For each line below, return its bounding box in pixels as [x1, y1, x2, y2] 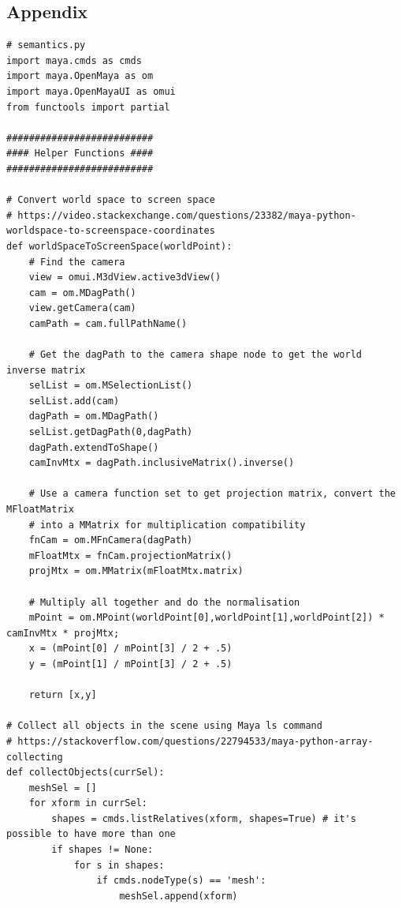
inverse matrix [6, 364, 86, 376]
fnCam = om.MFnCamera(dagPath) [28, 535, 193, 546]
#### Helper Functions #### [6, 148, 154, 159]
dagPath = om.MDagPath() [28, 411, 159, 422]
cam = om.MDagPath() [28, 287, 136, 298]
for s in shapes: [73, 859, 165, 871]
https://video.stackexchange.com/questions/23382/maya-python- [17, 209, 356, 221]
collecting [6, 751, 63, 763]
